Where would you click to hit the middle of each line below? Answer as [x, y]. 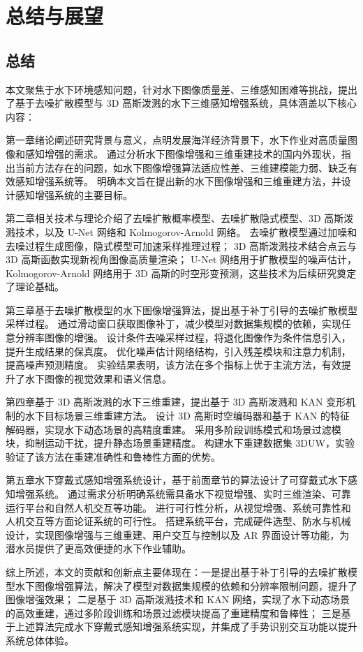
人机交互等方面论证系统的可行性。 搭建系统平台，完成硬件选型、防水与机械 [178, 521]
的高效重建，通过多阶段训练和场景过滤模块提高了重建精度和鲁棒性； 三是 [173, 613]
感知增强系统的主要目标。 [74, 194]
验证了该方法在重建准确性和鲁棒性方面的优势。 [113, 456]
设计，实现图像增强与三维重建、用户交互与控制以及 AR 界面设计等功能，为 [178, 534]
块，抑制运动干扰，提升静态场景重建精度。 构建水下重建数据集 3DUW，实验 [180, 443]
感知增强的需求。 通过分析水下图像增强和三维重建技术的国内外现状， [183, 153]
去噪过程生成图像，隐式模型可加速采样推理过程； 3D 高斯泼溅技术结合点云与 [181, 245]
